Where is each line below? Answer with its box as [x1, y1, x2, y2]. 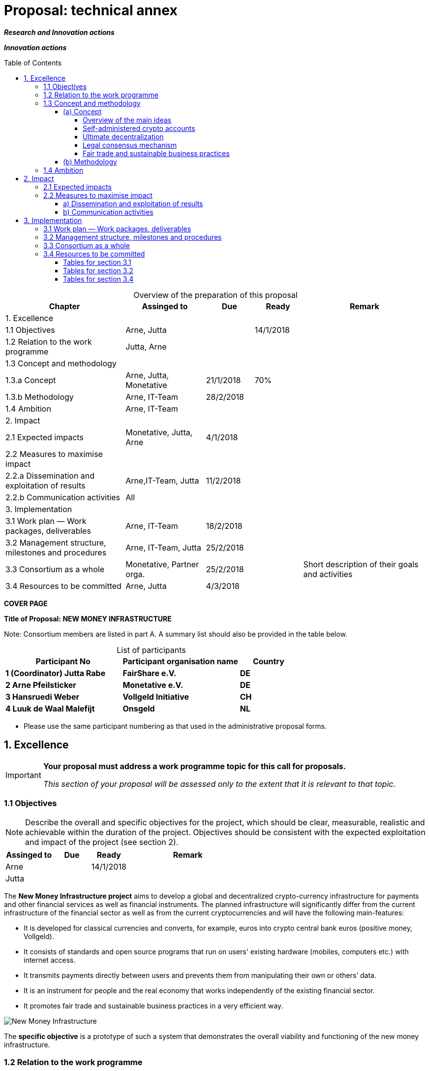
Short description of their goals [303, 559, 419, 569]
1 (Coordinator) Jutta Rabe [5, 668, 106, 678]
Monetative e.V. [123, 680, 184, 690]
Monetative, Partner [125, 559, 199, 569]
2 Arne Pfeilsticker [5, 680, 76, 690]
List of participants [117, 645, 186, 655]
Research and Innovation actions [4, 28, 115, 36]
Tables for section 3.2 [63, 266, 133, 275]
